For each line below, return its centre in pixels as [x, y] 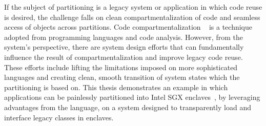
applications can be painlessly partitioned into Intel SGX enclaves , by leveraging [132, 97]
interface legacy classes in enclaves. [59, 117]
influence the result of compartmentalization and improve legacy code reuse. [124, 57]
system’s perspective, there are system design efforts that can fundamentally [124, 47]
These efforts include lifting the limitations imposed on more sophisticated [121, 67]
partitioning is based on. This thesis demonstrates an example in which [116, 87]
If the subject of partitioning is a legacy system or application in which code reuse [133, 7]
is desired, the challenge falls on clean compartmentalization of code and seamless [132, 17]
